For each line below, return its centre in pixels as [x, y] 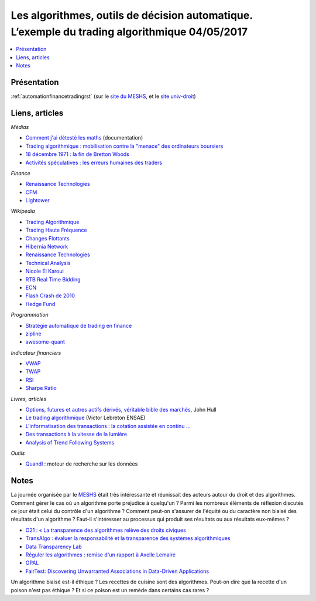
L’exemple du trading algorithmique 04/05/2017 [129, 32]
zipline [33, 334]
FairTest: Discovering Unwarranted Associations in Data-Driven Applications [117, 571]
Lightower [37, 201]
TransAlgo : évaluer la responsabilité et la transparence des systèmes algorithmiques [128, 538]
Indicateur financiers [36, 352]
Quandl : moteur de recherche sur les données [82, 464]
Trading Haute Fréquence [56, 230]
